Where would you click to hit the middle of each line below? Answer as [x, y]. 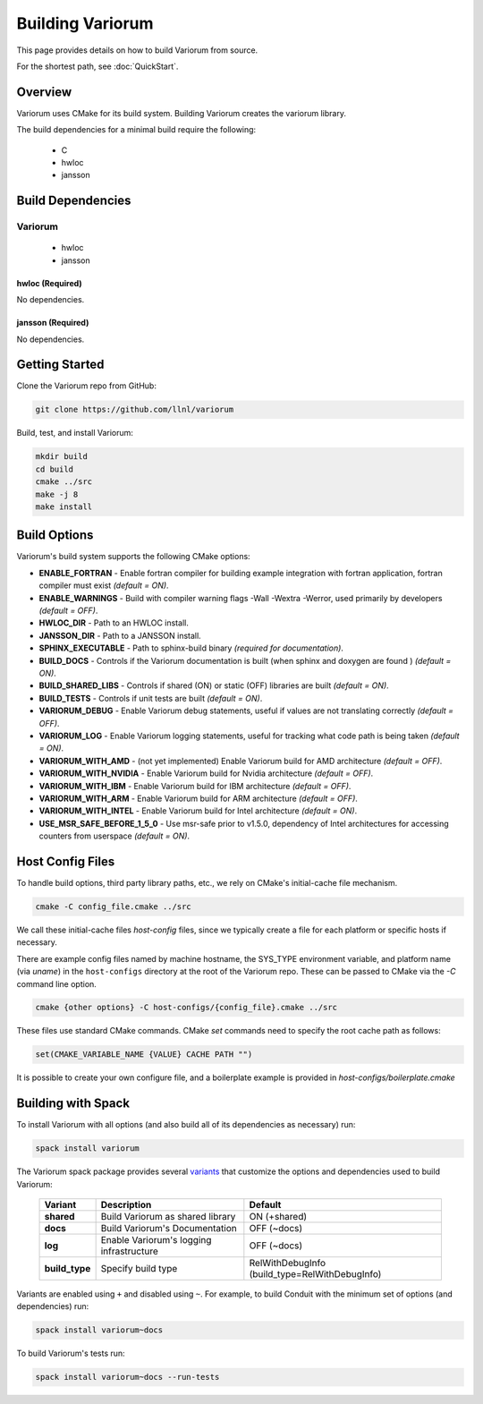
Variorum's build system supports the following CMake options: [133, 557]
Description [126, 1205]
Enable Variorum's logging [156, 1240]
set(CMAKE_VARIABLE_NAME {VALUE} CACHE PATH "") [144, 1055]
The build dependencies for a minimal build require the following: [136, 130]
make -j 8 [57, 494]
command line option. [57, 983]
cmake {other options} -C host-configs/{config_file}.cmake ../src [186, 1008]
